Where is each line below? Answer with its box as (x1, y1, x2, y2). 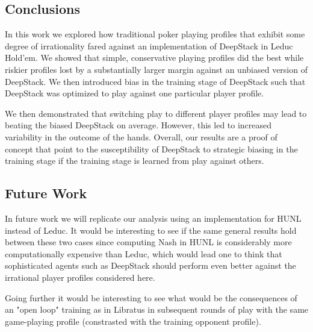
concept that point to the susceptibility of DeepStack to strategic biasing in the (5, 142, 298, 155)
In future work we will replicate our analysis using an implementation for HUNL (5, 211, 302, 224)
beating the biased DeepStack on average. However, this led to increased (5, 119, 272, 131)
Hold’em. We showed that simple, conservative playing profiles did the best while (5, 51, 304, 64)
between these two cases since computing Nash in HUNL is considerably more (5, 236, 292, 248)
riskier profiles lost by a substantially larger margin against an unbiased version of (5, 63, 308, 75)
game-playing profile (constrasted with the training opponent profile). (5, 315, 261, 327)
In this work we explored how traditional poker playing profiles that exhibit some (5, 28, 305, 40)
